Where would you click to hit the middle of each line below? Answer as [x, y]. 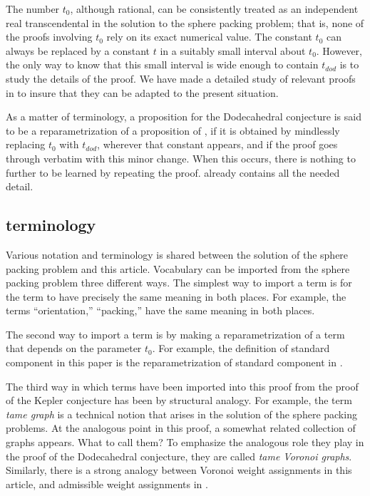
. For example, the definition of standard [241, 348]
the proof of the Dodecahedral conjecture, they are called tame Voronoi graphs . [179, 456]
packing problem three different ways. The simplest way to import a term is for [179, 283]
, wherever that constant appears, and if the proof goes [217, 144]
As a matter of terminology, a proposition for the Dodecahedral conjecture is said [184, 117]
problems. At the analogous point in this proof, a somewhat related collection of [181, 428]
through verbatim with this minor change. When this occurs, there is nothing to [181, 158]
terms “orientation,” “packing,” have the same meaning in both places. [160, 310]
